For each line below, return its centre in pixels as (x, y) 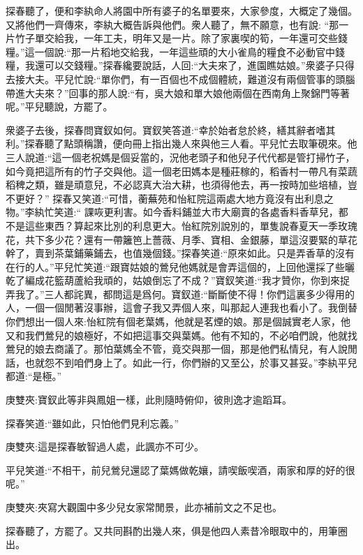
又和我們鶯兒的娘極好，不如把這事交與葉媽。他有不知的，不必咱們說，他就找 (181, 335)
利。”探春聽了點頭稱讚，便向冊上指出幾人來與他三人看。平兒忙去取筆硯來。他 (181, 143)
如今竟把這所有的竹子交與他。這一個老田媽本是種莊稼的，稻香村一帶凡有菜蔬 (181, 171)
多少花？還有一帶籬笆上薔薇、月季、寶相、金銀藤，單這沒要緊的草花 (201, 239)
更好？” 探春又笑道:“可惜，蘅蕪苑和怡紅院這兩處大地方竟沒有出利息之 (174, 198)
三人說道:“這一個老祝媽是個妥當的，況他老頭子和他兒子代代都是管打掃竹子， (180, 157)
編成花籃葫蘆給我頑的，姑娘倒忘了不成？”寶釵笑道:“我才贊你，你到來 (183, 280)
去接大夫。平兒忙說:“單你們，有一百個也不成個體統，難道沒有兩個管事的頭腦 (180, 79)
